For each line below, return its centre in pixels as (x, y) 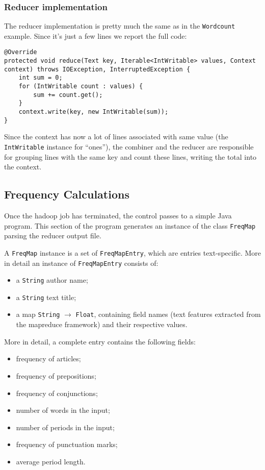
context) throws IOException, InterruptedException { (97, 69)
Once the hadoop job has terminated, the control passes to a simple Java (118, 216)
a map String (38, 314)
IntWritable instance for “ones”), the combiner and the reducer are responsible (129, 146)
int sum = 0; (41, 78)
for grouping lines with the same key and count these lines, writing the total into (130, 156)
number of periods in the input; (65, 427)
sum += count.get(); (68, 95)
